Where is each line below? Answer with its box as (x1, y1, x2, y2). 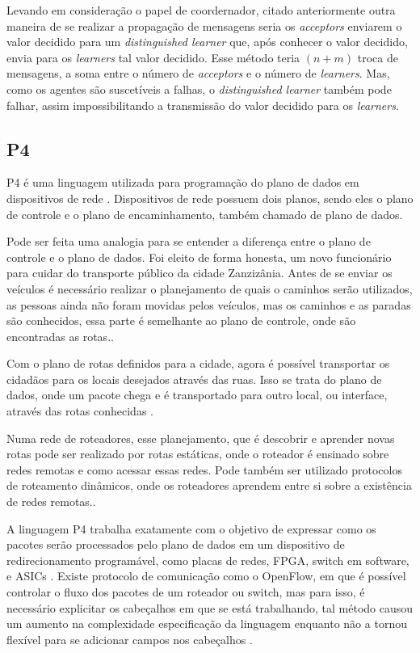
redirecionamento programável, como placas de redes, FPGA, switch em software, (6, 551, 409, 568)
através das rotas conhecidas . (6, 402, 153, 419)
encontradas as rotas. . (6, 327, 114, 344)
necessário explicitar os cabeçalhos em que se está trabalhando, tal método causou (6, 599, 414, 616)
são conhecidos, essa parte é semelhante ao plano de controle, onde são (6, 312, 356, 329)
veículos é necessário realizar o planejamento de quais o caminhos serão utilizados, (6, 280, 413, 297)
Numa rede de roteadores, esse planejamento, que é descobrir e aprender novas (6, 429, 395, 446)
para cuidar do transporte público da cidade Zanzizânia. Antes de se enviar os (6, 264, 393, 281)
